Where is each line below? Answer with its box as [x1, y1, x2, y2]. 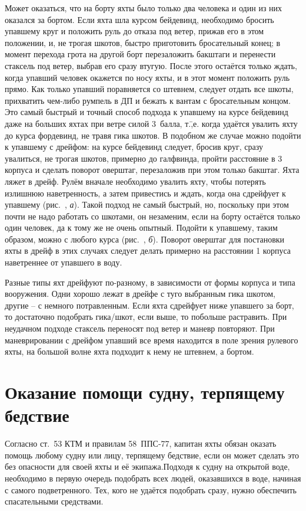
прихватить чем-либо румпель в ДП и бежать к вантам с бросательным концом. [5, 94, 291, 106]
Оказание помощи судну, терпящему [5, 380, 285, 404]
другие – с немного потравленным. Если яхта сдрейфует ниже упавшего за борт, [5, 299, 294, 311]
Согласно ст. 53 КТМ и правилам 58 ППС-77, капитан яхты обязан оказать [5, 437, 277, 450]
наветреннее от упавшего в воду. [5, 256, 122, 268]
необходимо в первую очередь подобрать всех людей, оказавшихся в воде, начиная [5, 471, 301, 484]
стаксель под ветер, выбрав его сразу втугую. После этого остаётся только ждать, [5, 59, 297, 71]
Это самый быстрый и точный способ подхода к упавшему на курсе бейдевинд [5, 106, 288, 118]
